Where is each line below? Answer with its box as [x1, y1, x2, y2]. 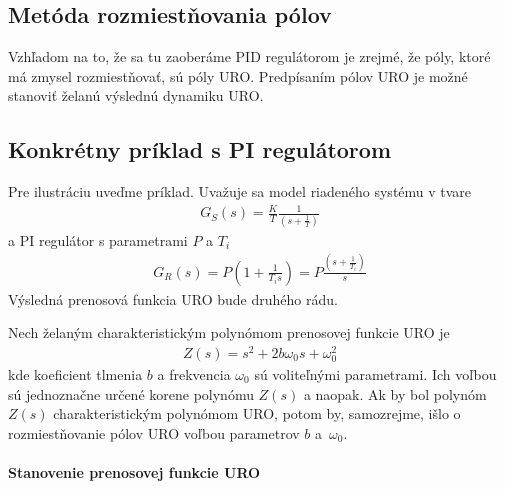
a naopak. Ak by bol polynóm [303, 383, 487, 404]
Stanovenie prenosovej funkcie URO [8, 462, 261, 482]
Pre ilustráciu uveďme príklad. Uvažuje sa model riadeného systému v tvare [8, 181, 472, 202]
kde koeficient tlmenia [8, 364, 143, 385]
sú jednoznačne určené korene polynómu [8, 383, 254, 404]
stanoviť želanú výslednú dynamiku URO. [8, 85, 264, 106]
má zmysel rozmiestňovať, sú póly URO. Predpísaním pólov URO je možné [8, 65, 468, 86]
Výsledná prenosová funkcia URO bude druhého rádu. [8, 288, 338, 309]
